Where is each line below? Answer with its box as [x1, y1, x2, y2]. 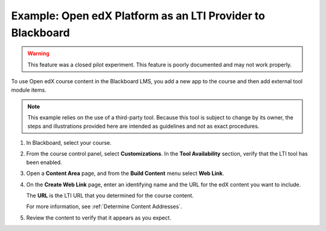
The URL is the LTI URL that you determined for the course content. [26, 192, 194, 199]
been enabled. [26, 159, 63, 166]
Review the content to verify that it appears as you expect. [26, 214, 171, 221]
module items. [11, 86, 46, 93]
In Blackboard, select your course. [26, 139, 112, 147]
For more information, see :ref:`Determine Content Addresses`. [26, 203, 182, 210]
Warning [27, 50, 50, 57]
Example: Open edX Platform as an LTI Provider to [11, 9, 266, 22]
